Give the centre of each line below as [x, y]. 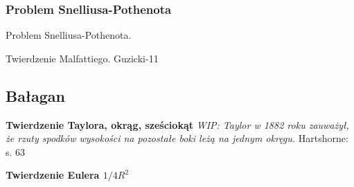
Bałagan [36, 95]
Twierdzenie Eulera [53, 175]
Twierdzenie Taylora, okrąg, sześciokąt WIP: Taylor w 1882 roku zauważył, [177, 124]
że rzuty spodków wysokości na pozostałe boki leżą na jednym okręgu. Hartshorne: [177, 138]
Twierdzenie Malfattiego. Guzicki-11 [82, 58]
